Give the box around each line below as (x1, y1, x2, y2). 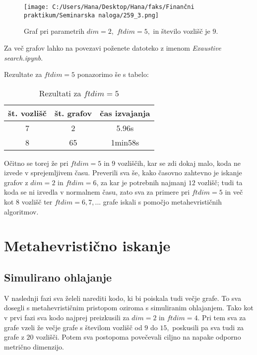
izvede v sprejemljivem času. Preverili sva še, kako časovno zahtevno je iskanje (4, 167, 242, 178)
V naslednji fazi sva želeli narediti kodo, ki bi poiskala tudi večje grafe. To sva (4, 292, 241, 303)
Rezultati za (39, 87, 81, 99)
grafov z (4, 177, 28, 187)
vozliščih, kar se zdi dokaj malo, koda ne (117, 157, 241, 168)
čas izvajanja (100, 107, 150, 119)
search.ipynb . (4, 52, 43, 63)
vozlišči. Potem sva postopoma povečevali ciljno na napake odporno (36, 332, 241, 342)
